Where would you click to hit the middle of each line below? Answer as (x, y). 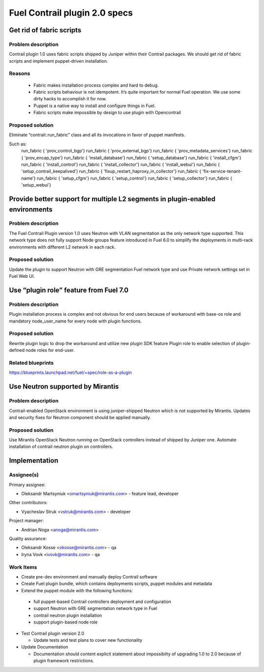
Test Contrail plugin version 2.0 (53, 633)
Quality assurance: (28, 538)
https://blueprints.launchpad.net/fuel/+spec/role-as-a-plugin (70, 372)
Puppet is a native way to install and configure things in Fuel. (95, 106)
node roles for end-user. (50, 350)
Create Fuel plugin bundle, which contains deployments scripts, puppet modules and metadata (117, 584)
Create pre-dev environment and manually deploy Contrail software (89, 577)
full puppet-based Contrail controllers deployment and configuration (102, 602)
